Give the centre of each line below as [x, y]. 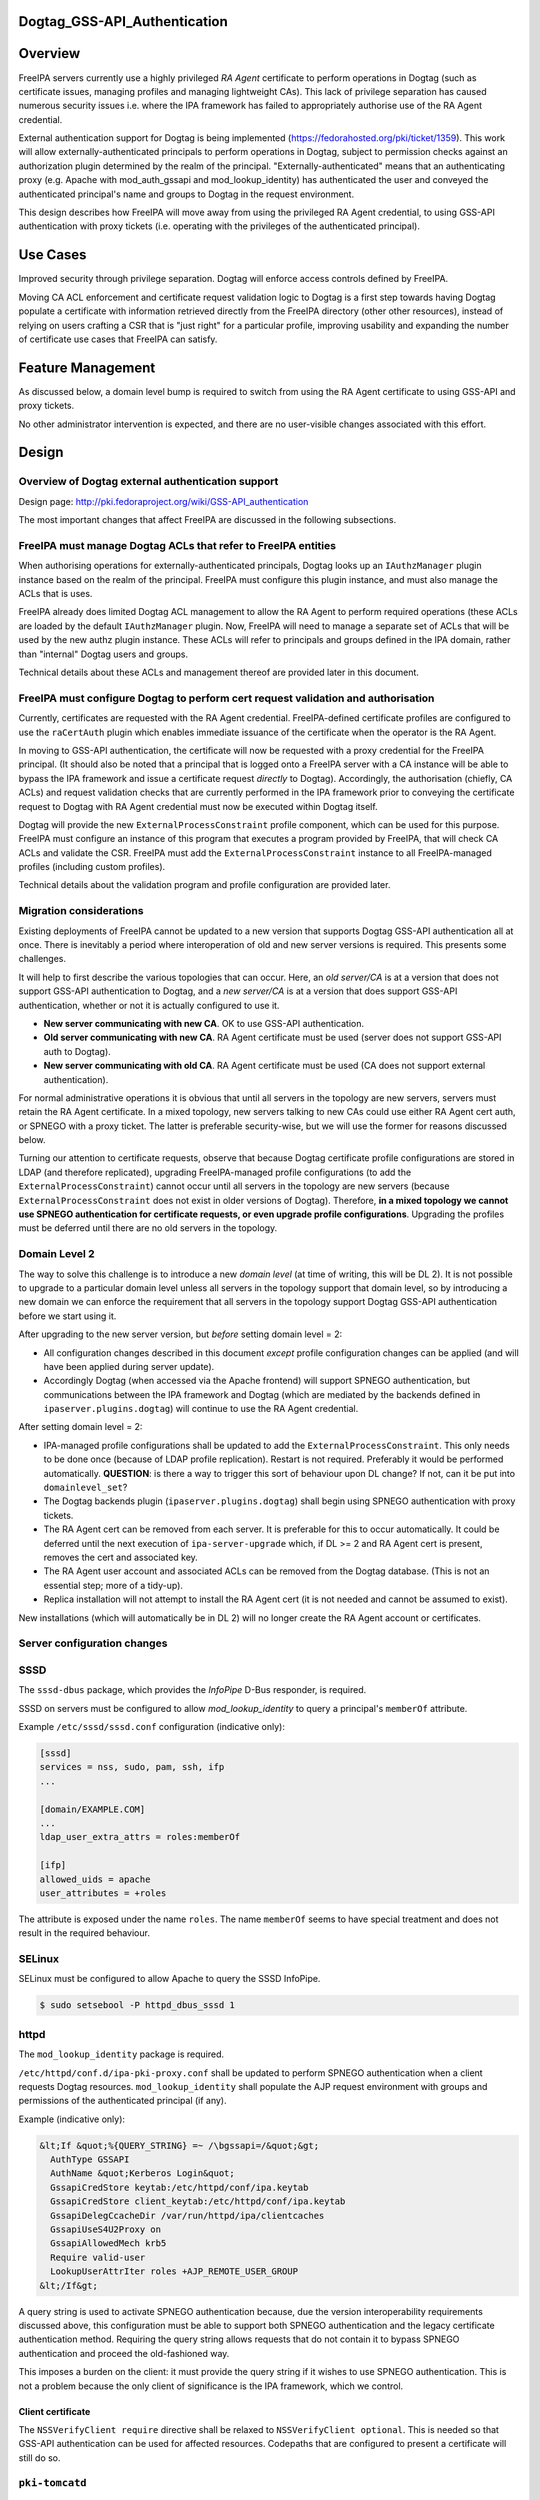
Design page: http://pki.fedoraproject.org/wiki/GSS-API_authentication [163, 501]
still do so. [39, 2457]
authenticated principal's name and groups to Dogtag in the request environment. [186, 194]
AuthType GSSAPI [90, 2159]
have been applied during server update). [129, 1366]
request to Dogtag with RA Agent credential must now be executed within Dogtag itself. [198, 806]
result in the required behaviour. [84, 1933]
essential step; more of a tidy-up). [113, 1585]
